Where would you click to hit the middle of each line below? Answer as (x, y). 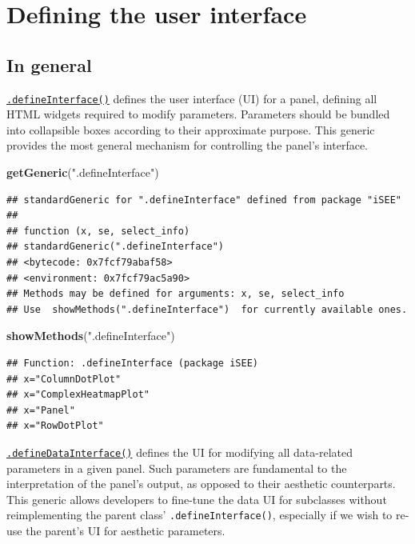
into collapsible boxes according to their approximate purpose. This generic (191, 129)
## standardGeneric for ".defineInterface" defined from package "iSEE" (204, 200)
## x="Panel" (41, 410)
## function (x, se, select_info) (98, 231)
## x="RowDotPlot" (55, 426)
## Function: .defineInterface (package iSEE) (132, 363)
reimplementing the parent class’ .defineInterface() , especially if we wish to (200, 515)
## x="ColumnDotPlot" (64, 379)
